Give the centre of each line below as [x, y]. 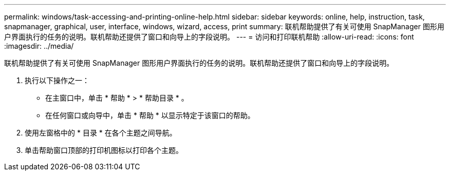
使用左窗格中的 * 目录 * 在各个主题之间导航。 [101, 133]
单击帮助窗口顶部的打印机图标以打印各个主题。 [104, 150]
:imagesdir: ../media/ [39, 46]
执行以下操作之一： [57, 80]
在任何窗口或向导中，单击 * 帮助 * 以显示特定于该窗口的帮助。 [150, 115]
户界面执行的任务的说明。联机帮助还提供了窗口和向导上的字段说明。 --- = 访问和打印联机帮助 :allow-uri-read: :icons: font [209, 37]
